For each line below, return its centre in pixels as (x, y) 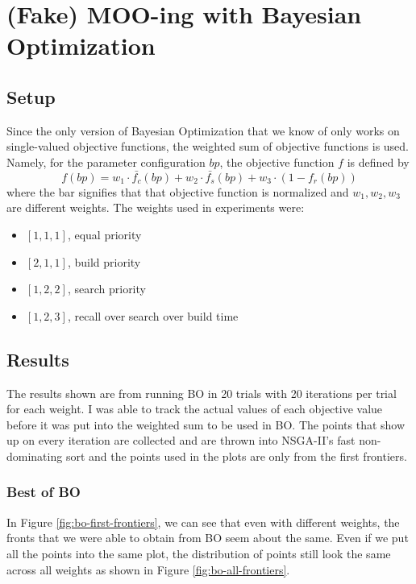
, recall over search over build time (153, 315)
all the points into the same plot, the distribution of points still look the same (199, 553)
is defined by (378, 162)
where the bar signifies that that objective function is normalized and (178, 191)
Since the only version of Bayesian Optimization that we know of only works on (203, 130)
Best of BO (44, 492)
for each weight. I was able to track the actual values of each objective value (195, 409)
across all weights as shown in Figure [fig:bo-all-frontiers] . (148, 569)
